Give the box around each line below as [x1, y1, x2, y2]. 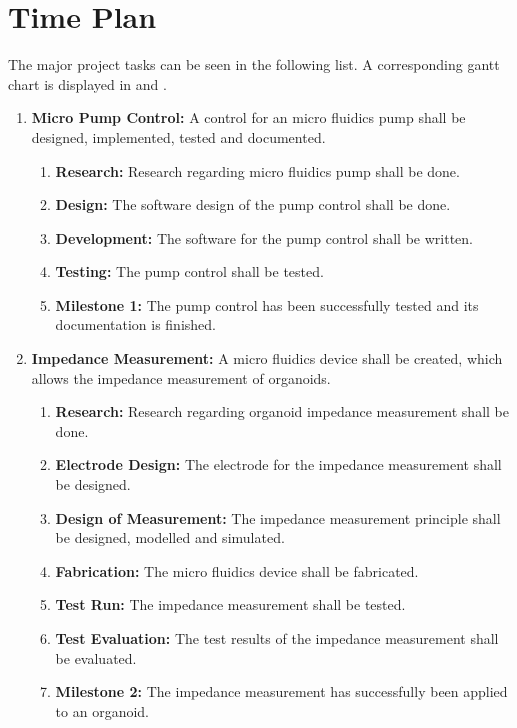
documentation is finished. [55, 314, 216, 335]
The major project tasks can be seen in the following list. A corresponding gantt [8, 54, 500, 75]
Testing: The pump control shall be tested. [55, 261, 324, 282]
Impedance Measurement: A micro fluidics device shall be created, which [31, 348, 503, 369]
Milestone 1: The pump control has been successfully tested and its [55, 294, 479, 315]
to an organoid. [55, 700, 149, 721]
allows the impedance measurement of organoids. [31, 367, 331, 388]
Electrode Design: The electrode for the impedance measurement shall [55, 454, 502, 475]
